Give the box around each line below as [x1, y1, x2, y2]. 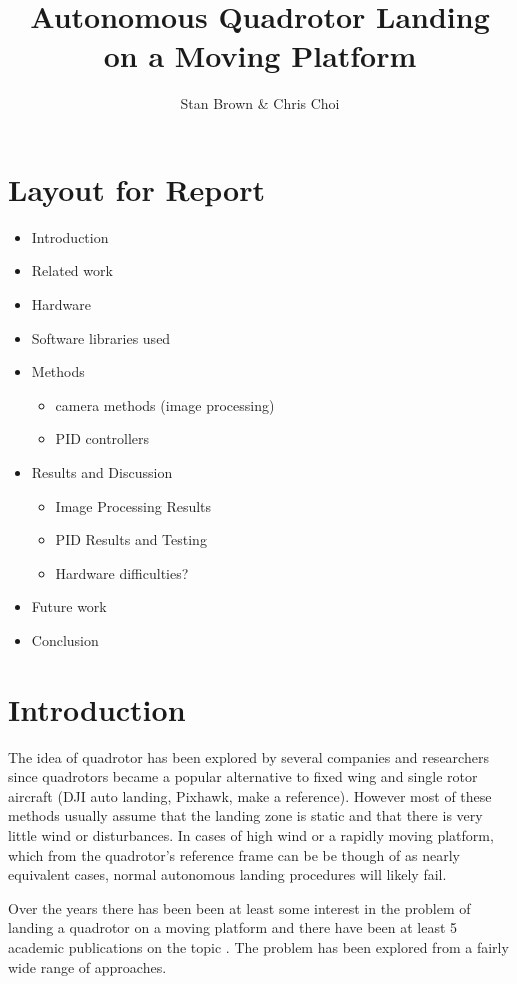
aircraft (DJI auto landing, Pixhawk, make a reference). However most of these [8, 785, 492, 806]
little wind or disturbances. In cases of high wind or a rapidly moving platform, [8, 825, 494, 846]
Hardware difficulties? [55, 562, 189, 583]
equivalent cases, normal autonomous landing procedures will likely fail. [8, 864, 447, 885]
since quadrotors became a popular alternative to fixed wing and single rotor [8, 766, 478, 787]
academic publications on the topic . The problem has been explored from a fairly [8, 937, 509, 958]
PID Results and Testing [55, 529, 207, 550]
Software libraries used [31, 327, 171, 348]
